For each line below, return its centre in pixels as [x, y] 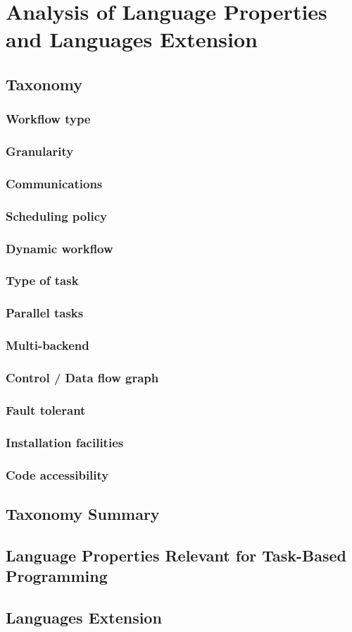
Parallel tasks [45, 313]
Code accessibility [57, 474]
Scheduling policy [56, 215]
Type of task [42, 280]
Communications [54, 183]
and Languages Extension [132, 39]
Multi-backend [48, 345]
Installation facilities [65, 442]
